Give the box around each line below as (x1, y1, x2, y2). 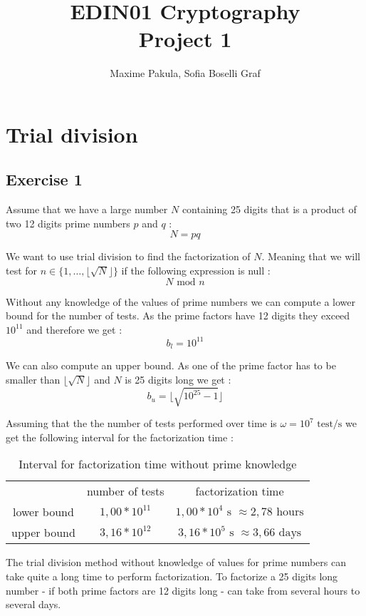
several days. (6, 597, 61, 612)
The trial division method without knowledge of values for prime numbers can (6, 555, 346, 570)
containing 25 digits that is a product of (182, 202, 357, 217)
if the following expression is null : (121, 263, 271, 278)
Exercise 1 (6, 168, 83, 190)
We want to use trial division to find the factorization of (6, 249, 251, 264)
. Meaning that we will (261, 249, 361, 264)
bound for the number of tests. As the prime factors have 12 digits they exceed (6, 308, 350, 323)
